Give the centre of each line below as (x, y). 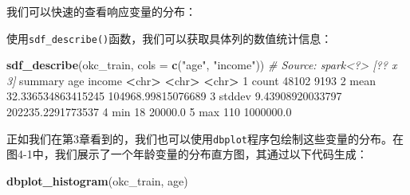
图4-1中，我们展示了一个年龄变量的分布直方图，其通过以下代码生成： (187, 154)
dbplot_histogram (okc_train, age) (97, 180)
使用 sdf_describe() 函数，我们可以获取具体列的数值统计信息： (170, 38)
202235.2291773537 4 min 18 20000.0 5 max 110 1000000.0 (149, 112)
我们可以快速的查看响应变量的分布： (101, 11)
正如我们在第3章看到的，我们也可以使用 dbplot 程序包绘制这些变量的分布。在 (205, 138)
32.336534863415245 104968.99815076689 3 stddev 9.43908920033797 (174, 96)
